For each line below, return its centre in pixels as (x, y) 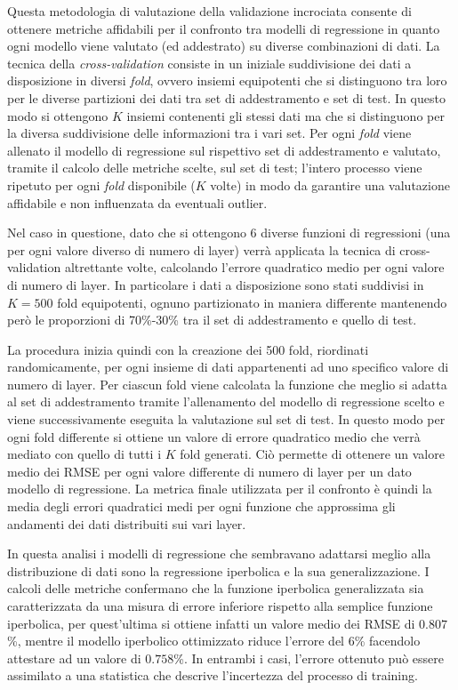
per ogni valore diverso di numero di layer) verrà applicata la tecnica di (201, 249)
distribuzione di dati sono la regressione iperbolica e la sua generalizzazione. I (218, 570)
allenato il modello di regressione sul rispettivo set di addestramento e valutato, (224, 150)
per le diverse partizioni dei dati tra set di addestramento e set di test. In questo (226, 97)
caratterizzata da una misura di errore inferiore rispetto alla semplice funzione (220, 606)
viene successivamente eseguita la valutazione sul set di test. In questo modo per (226, 419)
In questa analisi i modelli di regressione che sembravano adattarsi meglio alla (219, 554)
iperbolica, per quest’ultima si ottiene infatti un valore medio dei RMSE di (211, 623)
